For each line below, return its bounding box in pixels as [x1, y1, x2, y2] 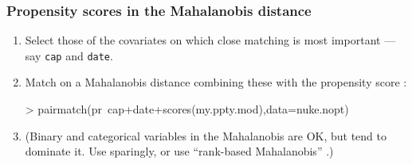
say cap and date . [25, 47, 113, 63]
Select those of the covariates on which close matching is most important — [25, 32, 396, 48]
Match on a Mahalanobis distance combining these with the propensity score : [25, 74, 407, 90]
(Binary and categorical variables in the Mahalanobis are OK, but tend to [25, 127, 387, 144]
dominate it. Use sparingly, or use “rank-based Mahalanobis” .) [25, 143, 334, 159]
